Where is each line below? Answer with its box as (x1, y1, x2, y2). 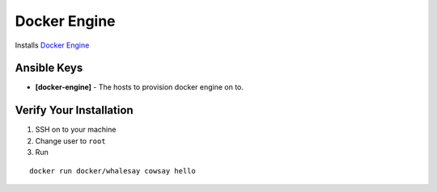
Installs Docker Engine (15, 40, 90, 50)
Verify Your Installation (15, 103, 134, 117)
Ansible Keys (15, 61, 83, 75)
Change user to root (35, 136, 106, 145)
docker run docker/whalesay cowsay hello (29, 166, 196, 175)
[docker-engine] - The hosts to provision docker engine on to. (35, 82, 244, 92)
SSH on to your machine (35, 125, 117, 135)
